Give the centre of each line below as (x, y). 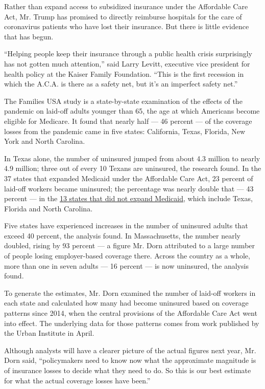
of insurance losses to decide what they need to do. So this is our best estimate (128, 370)
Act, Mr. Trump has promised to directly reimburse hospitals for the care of (123, 16)
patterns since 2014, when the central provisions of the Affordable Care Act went (131, 313)
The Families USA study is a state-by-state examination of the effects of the (123, 101)
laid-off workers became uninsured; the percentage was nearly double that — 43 (129, 188)
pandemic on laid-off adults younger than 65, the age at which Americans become (132, 111)
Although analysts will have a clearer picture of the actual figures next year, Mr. (130, 350)
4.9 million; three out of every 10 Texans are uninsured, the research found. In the (133, 168)
